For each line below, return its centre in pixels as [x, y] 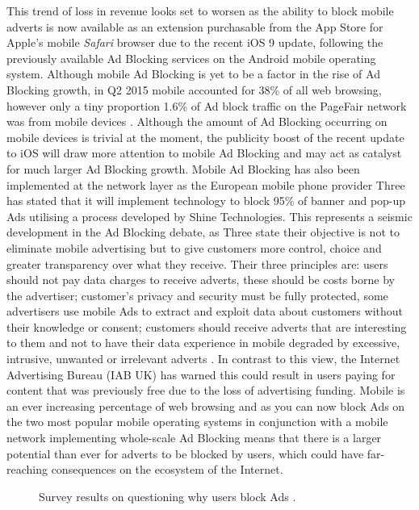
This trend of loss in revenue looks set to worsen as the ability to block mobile [200, 10]
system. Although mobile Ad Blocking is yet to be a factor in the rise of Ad [193, 74]
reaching [27, 469]
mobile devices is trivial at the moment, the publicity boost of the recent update [205, 137]
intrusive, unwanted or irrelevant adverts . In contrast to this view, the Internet [203, 359]
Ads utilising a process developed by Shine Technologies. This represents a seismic [209, 216]
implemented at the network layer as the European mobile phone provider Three [206, 184]
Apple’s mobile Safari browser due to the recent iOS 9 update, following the [195, 42]
